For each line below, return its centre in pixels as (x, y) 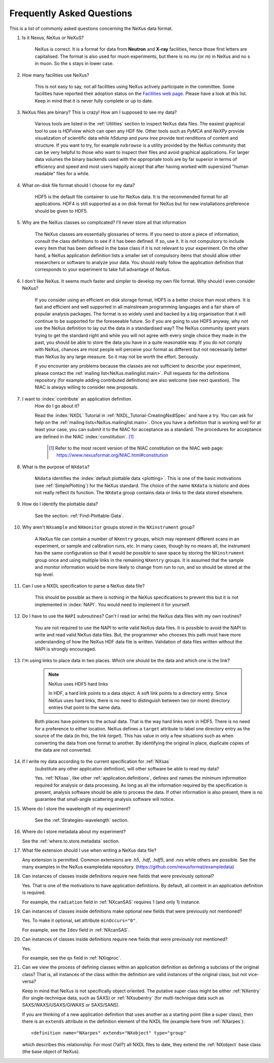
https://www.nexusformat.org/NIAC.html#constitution (112, 455)
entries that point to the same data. (85, 707)
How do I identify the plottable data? (60, 504)
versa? (29, 981)
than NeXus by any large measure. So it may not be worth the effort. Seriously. (117, 357)
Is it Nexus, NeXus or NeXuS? (53, 38)
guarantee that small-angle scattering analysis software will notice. (105, 799)
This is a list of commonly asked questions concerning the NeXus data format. (91, 28)
